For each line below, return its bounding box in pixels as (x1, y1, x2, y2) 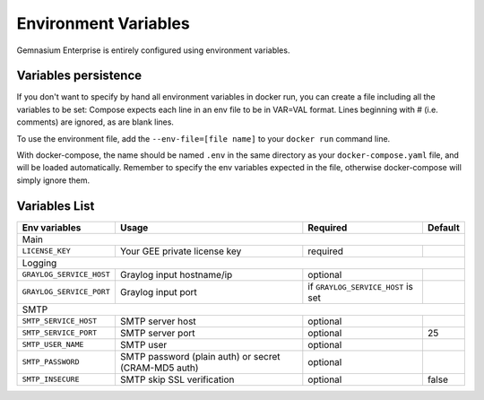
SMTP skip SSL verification (119, 373, 235, 386)
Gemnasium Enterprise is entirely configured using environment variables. (16, 45, 290, 56)
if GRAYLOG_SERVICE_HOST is (307, 280, 414, 292)
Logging (22, 257, 57, 269)
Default (427, 221, 461, 233)
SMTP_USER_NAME (22, 340, 84, 350)
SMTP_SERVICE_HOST (22, 317, 98, 326)
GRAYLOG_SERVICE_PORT (22, 287, 111, 297)
